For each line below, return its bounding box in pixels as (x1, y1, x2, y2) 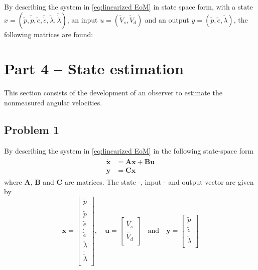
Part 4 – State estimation (4, 58, 184, 79)
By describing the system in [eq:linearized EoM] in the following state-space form (4, 145, 254, 156)
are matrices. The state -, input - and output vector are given (64, 176, 254, 187)
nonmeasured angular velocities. (4, 97, 102, 107)
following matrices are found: (4, 29, 93, 39)
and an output (145, 14, 189, 25)
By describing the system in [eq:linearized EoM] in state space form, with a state (4, 2, 253, 12)
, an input (67, 14, 98, 25)
